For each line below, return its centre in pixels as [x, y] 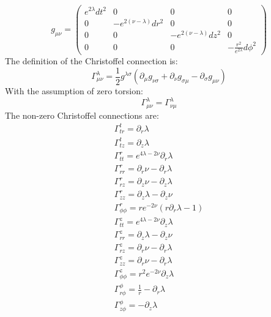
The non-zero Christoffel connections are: [82, 115]
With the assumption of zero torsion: [74, 91]
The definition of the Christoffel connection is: [91, 60]
